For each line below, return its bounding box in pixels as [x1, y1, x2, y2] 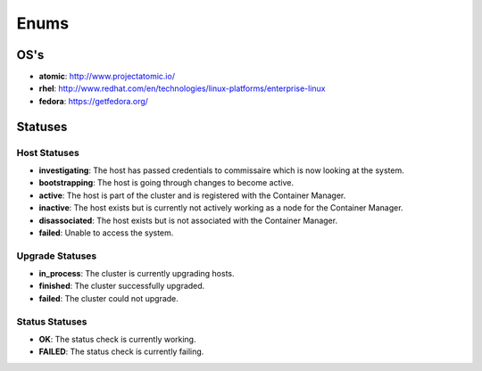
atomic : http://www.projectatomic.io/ [38, 71, 176, 82]
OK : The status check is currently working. [38, 334, 196, 345]
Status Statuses [16, 315, 88, 327]
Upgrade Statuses [16, 250, 97, 262]
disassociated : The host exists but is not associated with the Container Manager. [38, 215, 338, 226]
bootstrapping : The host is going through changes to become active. [38, 177, 295, 188]
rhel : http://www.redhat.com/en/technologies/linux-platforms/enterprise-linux [38, 83, 326, 94]
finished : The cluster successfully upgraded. [38, 281, 205, 292]
